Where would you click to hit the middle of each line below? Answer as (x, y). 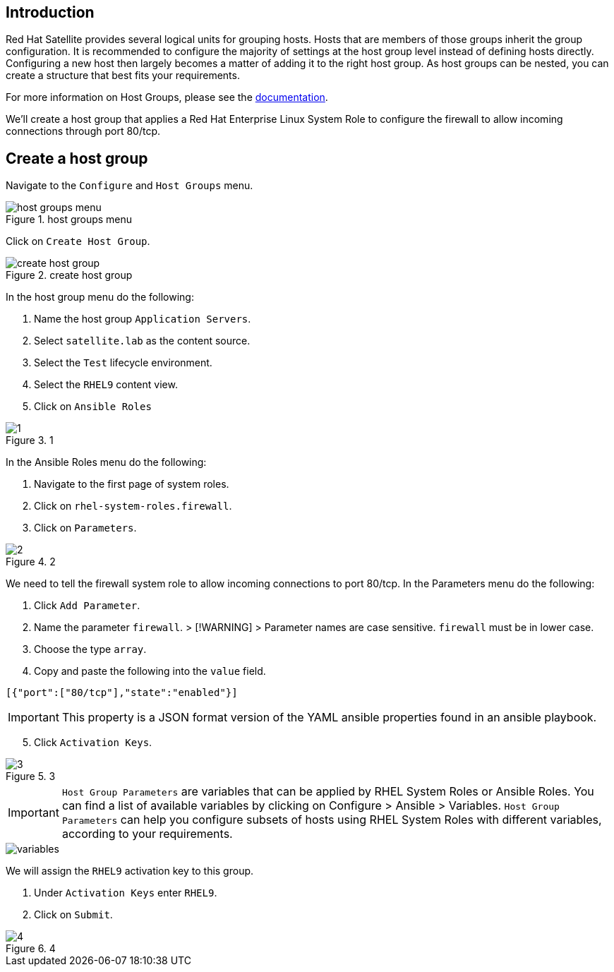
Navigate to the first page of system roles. (132, 484)
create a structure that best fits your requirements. (123, 76)
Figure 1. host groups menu (69, 220)
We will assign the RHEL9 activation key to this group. (130, 871)
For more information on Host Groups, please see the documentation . (167, 97)
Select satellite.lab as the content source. (142, 341)
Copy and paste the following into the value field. (150, 671)
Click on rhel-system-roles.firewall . (133, 506)
